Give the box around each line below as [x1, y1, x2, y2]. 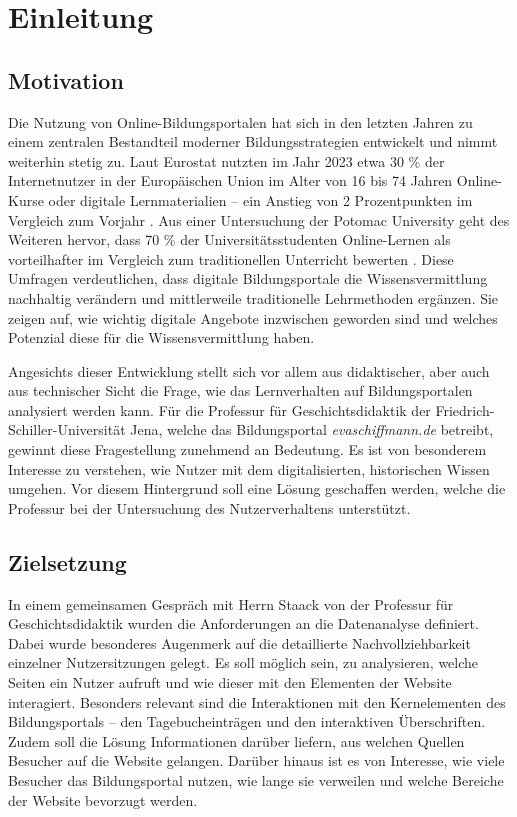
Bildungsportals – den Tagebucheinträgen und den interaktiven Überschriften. [8, 711, 486, 732]
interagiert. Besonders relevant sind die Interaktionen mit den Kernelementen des [8, 691, 506, 712]
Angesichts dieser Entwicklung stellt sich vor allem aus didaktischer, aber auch [8, 360, 490, 381]
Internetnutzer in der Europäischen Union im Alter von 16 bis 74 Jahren [8, 170, 453, 191]
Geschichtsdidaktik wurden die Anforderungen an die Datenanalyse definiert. [8, 613, 479, 634]
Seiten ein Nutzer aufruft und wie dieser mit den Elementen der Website [8, 672, 452, 693]
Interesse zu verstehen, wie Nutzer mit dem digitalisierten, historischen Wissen [8, 458, 490, 479]
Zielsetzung [8, 546, 127, 577]
